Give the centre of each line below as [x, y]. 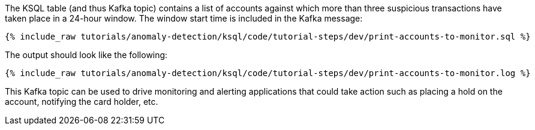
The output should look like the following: [86, 55]
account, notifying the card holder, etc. [82, 102]
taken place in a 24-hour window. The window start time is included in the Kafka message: [184, 18]
